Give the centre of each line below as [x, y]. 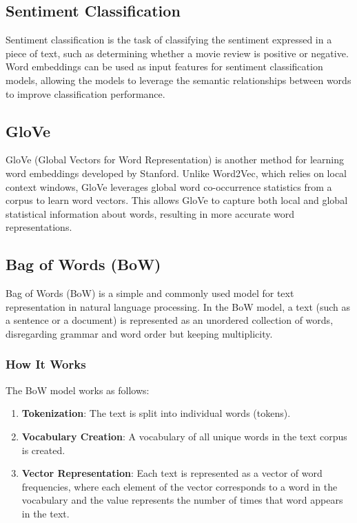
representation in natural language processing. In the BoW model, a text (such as [178, 306]
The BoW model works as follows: [78, 390]
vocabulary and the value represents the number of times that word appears [182, 500]
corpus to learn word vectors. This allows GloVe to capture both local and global [177, 200]
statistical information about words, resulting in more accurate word [150, 213]
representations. [39, 227]
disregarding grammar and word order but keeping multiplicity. [139, 333]
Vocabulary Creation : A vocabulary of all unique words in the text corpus [184, 436]
